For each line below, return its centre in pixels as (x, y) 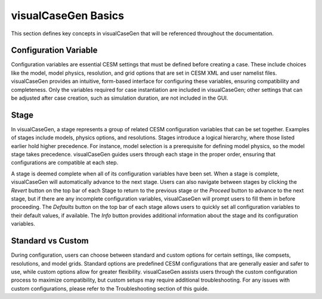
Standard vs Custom (50, 241)
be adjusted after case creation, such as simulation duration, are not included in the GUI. (120, 98)
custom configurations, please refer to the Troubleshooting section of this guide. (110, 288)
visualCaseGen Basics (68, 16)
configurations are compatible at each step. (65, 163)
